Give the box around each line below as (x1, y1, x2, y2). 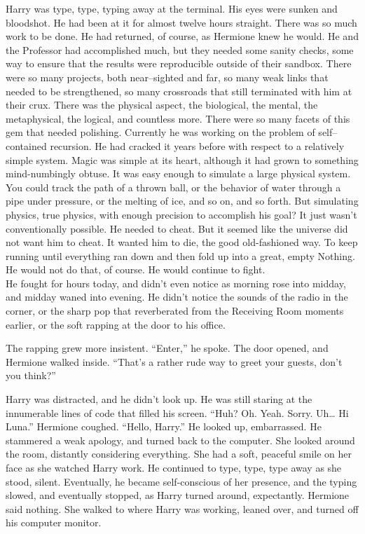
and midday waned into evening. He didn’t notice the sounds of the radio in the (6, 289, 348, 304)
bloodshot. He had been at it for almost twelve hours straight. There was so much (6, 15, 357, 29)
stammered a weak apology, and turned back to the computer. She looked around (6, 432, 355, 447)
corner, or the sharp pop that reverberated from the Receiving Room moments (6, 303, 344, 318)
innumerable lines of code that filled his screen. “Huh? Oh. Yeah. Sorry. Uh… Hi (6, 405, 349, 420)
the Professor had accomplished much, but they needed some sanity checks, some (6, 42, 354, 57)
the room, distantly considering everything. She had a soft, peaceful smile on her (6, 446, 352, 461)
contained (6, 138, 47, 153)
